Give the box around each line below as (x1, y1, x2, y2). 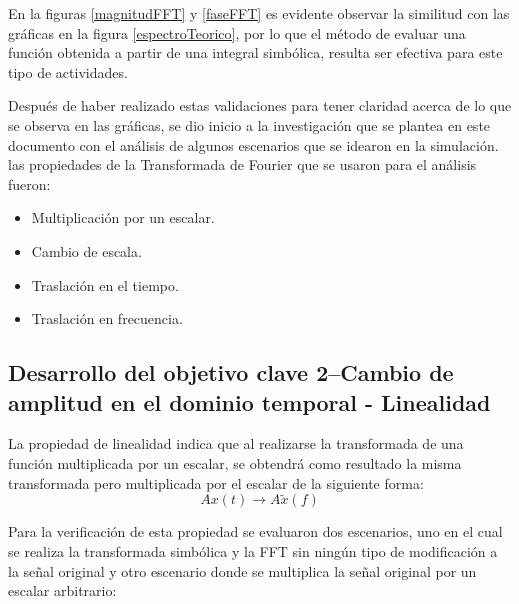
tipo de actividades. (8, 61, 128, 82)
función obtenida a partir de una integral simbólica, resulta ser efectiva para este (8, 42, 503, 63)
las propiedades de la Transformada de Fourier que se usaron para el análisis (8, 154, 477, 175)
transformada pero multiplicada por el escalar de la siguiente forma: (8, 472, 424, 493)
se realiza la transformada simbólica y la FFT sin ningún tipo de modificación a (8, 540, 498, 561)
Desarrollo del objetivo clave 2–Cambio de (8, 357, 454, 388)
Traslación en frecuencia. (31, 308, 183, 329)
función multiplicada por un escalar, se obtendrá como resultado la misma (8, 452, 462, 473)
